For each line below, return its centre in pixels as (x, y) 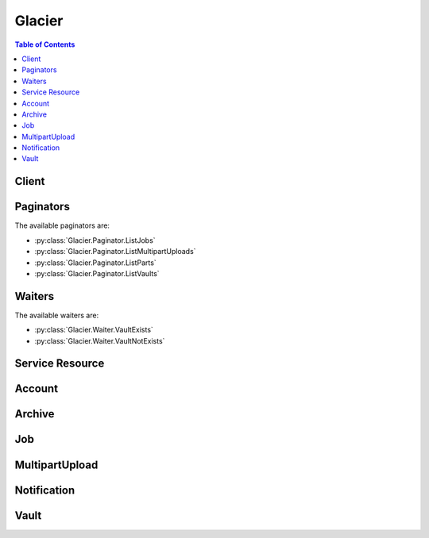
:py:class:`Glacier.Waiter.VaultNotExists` (100, 340)
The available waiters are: (57, 315)
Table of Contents (45, 44)
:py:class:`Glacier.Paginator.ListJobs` (95, 240)
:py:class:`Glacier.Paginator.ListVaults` (97, 273)
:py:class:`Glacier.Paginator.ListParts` (95, 263)
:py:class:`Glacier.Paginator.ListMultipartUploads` (115, 252)
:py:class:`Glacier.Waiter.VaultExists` (94, 330)
